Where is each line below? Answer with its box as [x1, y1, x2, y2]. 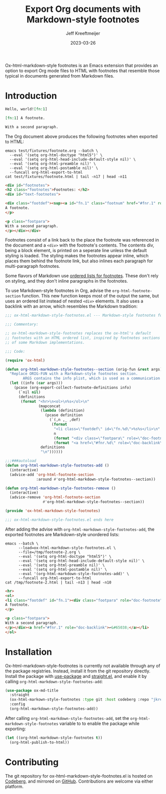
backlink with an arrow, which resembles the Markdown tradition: [5, 303, 138, 309]
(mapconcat [38, 404, 61, 409]
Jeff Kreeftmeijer [66, 30, 100, 36]
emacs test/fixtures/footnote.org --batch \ [5, 148, 98, 153]
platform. [5, 783, 24, 789]
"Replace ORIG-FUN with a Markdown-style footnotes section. [9, 372, 138, 376]
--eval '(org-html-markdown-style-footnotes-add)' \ [18, 571, 129, 576]
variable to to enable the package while [59, 720, 140, 726]
